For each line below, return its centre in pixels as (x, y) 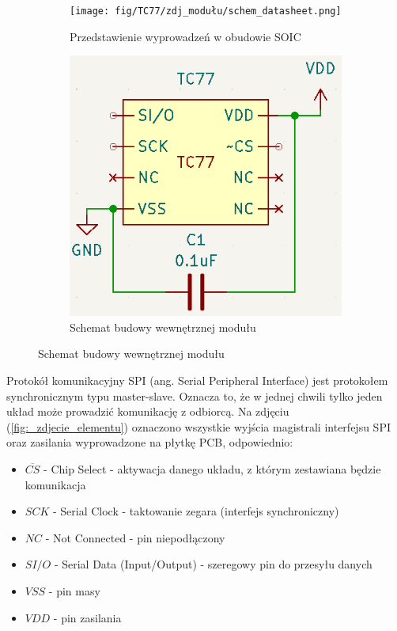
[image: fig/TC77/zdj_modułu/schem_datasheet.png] (206, 11)
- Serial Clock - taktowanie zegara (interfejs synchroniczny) (196, 511)
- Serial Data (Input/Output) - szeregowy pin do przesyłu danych (213, 564)
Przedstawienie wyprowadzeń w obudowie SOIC (185, 36)
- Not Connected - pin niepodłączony (135, 537)
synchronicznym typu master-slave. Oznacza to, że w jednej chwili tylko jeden (195, 395)
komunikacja (55, 484)
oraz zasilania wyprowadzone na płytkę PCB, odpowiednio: (150, 442)
